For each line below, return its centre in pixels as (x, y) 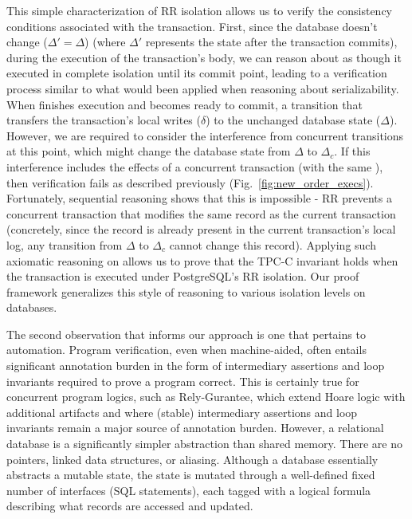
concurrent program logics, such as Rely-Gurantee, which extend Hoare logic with (206, 397)
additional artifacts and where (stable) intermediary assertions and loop (182, 412)
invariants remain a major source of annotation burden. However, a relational (195, 428)
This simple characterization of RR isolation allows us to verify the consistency (200, 10)
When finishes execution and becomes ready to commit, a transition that (184, 104)
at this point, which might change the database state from (149, 151)
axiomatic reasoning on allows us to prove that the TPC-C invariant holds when (202, 260)
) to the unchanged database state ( (293, 120)
